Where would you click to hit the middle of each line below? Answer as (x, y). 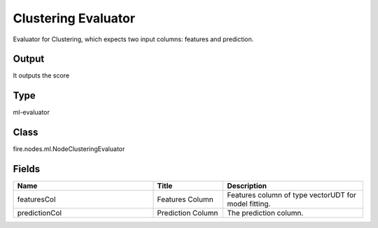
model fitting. (249, 204)
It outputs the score (41, 76)
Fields (27, 169)
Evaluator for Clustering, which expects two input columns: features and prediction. (133, 39)
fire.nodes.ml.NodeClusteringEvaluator (69, 149)
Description (247, 186)
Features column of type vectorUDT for (292, 195)
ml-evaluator (31, 113)
